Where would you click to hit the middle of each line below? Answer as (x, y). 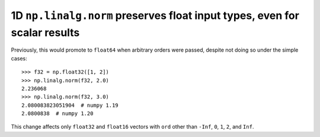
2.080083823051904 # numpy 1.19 (70, 105)
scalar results (45, 32)
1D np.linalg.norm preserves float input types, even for (155, 15)
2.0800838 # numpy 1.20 (57, 114)
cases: (19, 58)
